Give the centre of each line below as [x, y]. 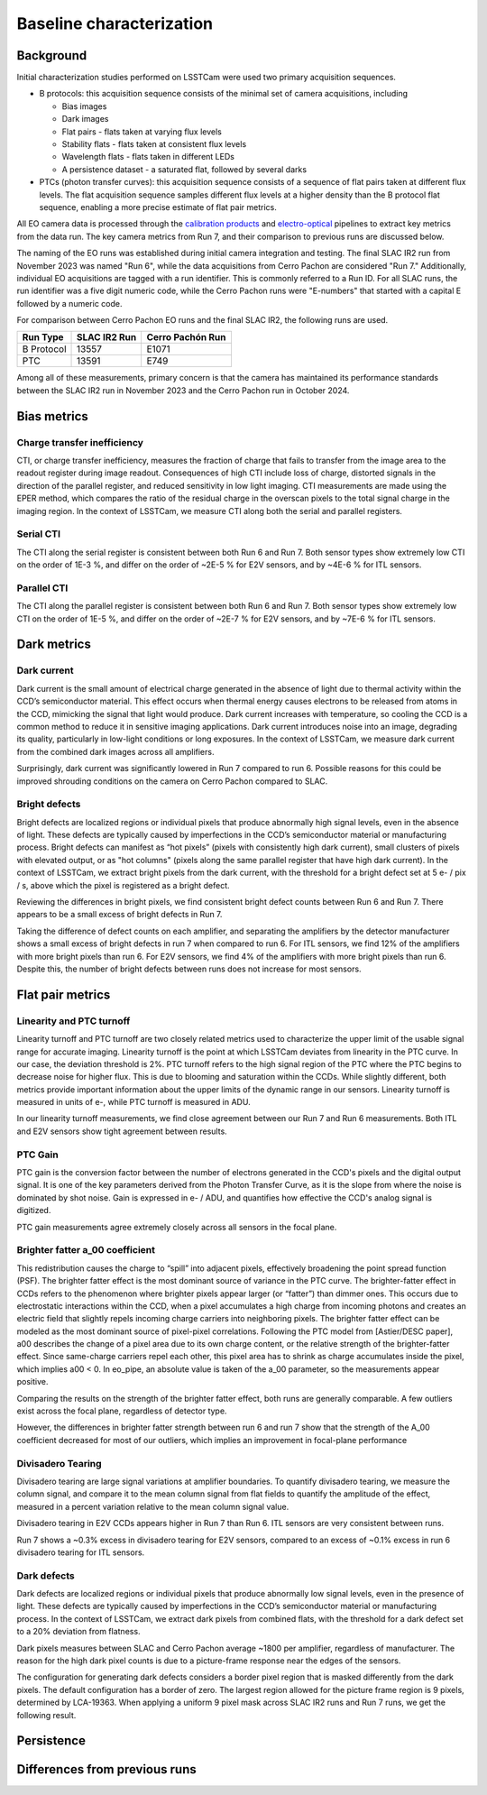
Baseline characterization [115, 23]
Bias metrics [53, 416]
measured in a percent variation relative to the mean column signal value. [153, 1506]
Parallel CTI [42, 588]
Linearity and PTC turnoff [74, 1021]
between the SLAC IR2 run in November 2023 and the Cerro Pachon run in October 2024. [183, 390]
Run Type [43, 337]
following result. [46, 1715]
